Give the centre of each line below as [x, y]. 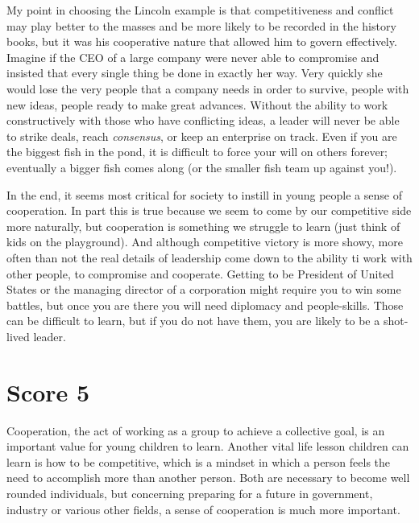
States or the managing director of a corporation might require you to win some [204, 289]
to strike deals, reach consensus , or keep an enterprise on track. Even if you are [202, 136]
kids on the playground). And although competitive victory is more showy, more [205, 242]
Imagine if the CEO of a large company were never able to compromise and [193, 57]
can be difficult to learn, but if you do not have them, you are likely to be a [193, 321]
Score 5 [48, 391]
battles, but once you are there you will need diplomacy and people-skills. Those [205, 305]
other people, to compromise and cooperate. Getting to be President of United [200, 273]
